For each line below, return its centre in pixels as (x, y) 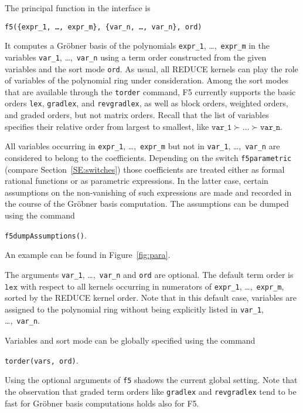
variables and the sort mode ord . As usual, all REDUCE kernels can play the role (151, 68)
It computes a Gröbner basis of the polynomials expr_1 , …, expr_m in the (137, 46)
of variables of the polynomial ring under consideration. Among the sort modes (147, 80)
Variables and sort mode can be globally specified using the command (130, 340)
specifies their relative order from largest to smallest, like (107, 126)
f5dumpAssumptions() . (46, 235)
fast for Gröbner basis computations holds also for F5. (102, 403)
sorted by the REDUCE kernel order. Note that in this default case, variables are (151, 298)
